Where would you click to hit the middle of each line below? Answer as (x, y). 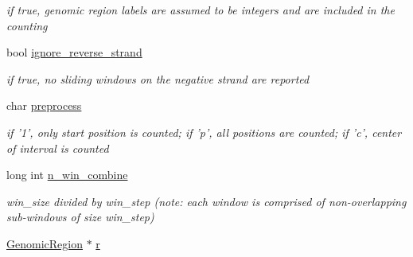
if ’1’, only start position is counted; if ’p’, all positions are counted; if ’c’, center (204, 132)
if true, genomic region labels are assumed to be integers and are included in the (201, 10)
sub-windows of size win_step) (80, 217)
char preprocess (44, 105)
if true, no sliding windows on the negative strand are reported (158, 78)
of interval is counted (58, 148)
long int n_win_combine (67, 175)
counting (27, 25)
